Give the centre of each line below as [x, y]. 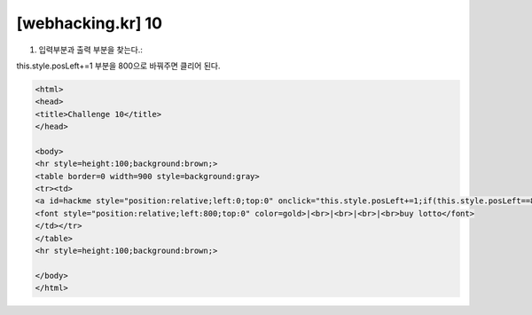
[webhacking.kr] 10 [90, 23]
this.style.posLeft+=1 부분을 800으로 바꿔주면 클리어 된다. [118, 66]
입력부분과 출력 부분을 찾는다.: [91, 50]
